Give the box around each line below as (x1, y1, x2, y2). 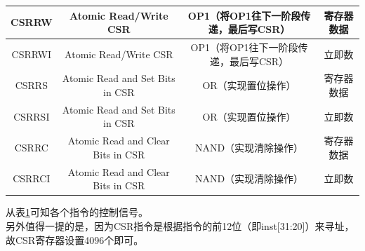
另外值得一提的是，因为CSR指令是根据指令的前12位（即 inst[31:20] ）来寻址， (6, 218, 354, 233)
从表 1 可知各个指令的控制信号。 (6, 205, 148, 219)
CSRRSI (13, 109, 50, 123)
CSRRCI (13, 171, 51, 186)
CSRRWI (11, 46, 51, 61)
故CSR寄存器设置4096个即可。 (6, 232, 144, 247)
